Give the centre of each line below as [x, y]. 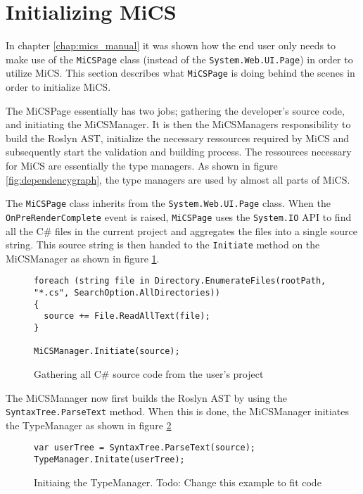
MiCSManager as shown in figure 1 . [83, 258]
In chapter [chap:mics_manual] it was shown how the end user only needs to [171, 45]
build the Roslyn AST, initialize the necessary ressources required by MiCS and [178, 138]
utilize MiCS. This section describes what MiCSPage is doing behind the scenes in [180, 73]
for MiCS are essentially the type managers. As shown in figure [142, 165]
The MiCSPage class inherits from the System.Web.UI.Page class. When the [168, 203]
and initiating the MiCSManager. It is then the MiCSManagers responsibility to [178, 124]
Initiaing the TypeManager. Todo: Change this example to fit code [178, 482]
